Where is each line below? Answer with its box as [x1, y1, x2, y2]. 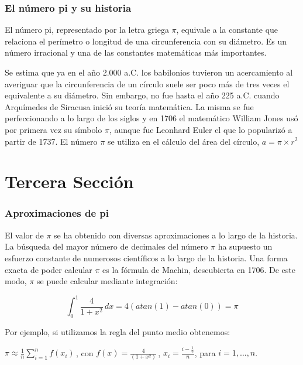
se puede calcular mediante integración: [37, 275, 178, 287]
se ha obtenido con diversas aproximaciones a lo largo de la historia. [54, 228, 298, 241]
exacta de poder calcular [5, 263, 92, 275]
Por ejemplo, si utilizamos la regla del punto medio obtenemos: [5, 326, 230, 338]
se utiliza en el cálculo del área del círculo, [107, 135, 260, 147]
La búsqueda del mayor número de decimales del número [5, 240, 208, 253]
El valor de [5, 228, 44, 241]
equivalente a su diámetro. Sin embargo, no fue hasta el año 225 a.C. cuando [5, 89, 280, 101]
